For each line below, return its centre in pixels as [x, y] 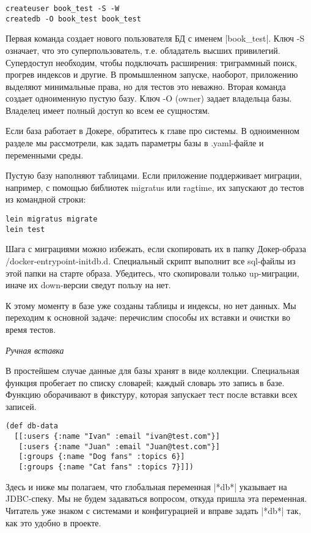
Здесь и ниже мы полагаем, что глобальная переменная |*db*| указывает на [146, 486]
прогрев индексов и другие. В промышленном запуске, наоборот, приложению [152, 74]
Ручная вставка [35, 350]
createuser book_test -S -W [63, 9]
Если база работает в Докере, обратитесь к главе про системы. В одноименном [152, 131]
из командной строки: [46, 199]
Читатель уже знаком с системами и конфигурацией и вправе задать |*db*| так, [153, 510]
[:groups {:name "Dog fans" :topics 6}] [102, 457]
